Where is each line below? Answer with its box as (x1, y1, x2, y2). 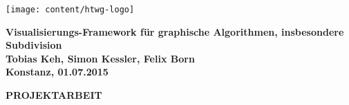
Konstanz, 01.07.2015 (6, 65, 109, 79)
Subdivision (6, 38, 62, 52)
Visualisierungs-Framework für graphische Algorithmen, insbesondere (6, 24, 344, 38)
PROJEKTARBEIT (6, 88, 102, 102)
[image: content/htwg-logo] (6, 5, 135, 14)
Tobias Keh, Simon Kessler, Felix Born (6, 51, 195, 65)
